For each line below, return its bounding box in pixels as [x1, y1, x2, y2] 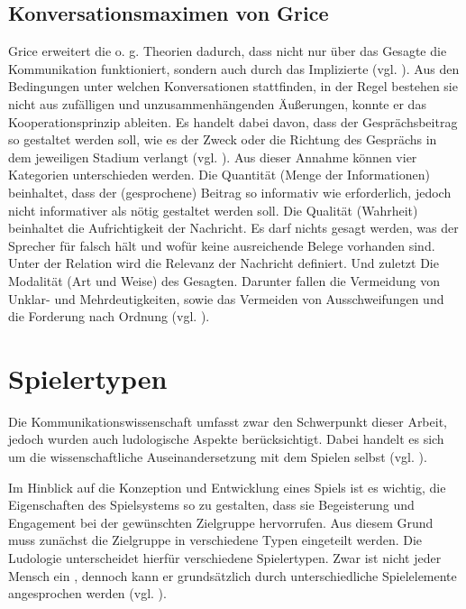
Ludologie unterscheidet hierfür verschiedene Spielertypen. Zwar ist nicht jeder [8, 548, 442, 567]
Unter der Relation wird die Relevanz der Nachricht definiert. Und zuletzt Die [8, 254, 439, 272]
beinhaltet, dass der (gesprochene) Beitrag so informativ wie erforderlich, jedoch [8, 182, 452, 201]
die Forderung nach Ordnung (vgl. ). [8, 307, 210, 326]
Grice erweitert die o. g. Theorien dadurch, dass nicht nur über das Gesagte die [8, 42, 447, 60]
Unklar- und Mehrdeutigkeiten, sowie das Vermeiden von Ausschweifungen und [8, 289, 444, 308]
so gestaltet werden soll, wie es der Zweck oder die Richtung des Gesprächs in [8, 130, 437, 149]
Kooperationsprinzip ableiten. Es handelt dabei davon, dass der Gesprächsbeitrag [8, 112, 458, 131]
